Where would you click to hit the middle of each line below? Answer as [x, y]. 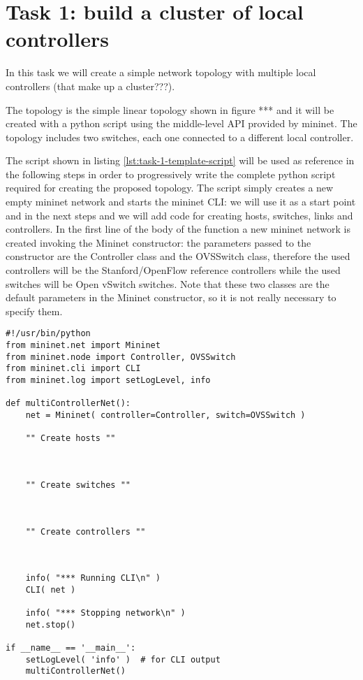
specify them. [34, 311]
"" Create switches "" [78, 485]
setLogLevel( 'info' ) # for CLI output [123, 659]
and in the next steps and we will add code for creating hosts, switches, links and [179, 215]
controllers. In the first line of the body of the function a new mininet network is [178, 229]
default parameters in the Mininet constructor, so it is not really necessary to [171, 297]
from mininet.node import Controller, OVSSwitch [121, 357]
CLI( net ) [51, 589]
